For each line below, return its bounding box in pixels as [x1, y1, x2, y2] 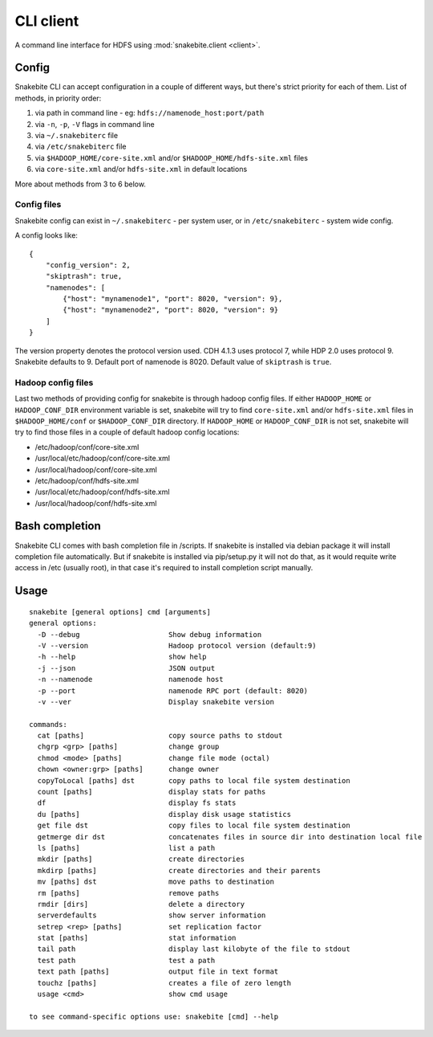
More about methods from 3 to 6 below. [14, 179, 146, 189]
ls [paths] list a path [37, 843, 216, 852]
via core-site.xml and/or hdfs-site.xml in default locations [34, 165, 248, 174]
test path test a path [37, 956, 216, 965]
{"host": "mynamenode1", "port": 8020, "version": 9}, [63, 294, 283, 304]
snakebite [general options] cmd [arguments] [29, 607, 212, 616]
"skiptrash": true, [45, 271, 123, 281]
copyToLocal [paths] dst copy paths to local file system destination [37, 776, 350, 785]
